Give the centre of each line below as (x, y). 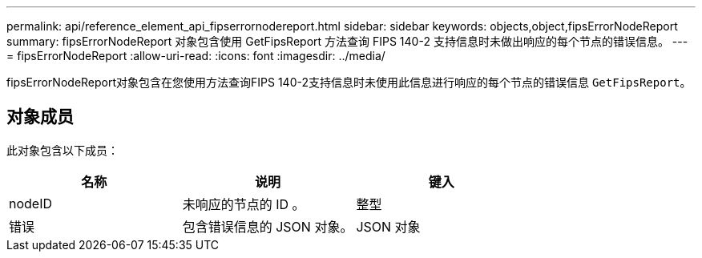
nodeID (31, 203)
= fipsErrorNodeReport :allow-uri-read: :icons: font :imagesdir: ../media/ (196, 56)
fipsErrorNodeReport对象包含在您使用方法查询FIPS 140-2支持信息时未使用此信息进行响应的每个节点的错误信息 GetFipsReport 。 (349, 82)
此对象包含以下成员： (63, 150)
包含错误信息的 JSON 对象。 (268, 226)
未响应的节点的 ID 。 (244, 204)
